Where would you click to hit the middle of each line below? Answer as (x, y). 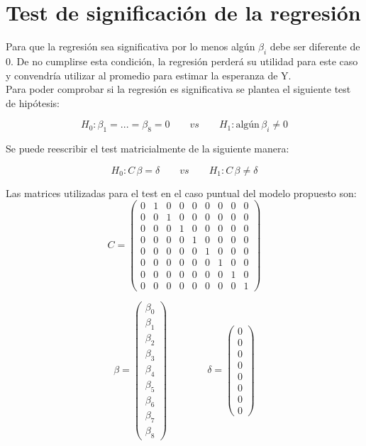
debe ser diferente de (315, 46)
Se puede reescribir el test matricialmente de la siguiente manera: (148, 149)
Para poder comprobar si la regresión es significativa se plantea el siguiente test (178, 89)
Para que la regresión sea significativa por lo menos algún (131, 46)
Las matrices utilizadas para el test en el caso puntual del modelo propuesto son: (181, 193)
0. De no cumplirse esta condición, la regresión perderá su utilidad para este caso (182, 61)
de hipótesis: (33, 102)
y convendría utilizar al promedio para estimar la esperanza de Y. (149, 75)
